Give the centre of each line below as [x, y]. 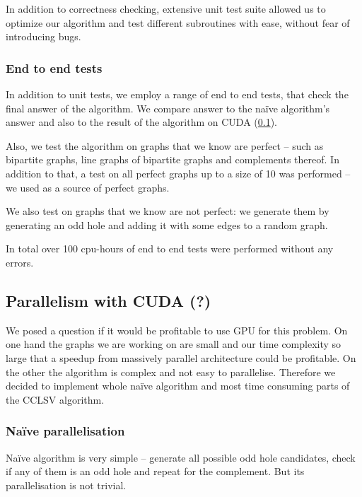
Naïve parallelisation [65, 431]
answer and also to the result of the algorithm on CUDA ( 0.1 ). [141, 122]
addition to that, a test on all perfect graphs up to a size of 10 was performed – [178, 173]
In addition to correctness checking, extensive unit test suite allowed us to [166, 8]
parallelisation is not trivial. [66, 485]
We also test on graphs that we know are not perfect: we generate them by [168, 211]
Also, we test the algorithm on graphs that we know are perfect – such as [165, 145]
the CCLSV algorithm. [55, 399]
